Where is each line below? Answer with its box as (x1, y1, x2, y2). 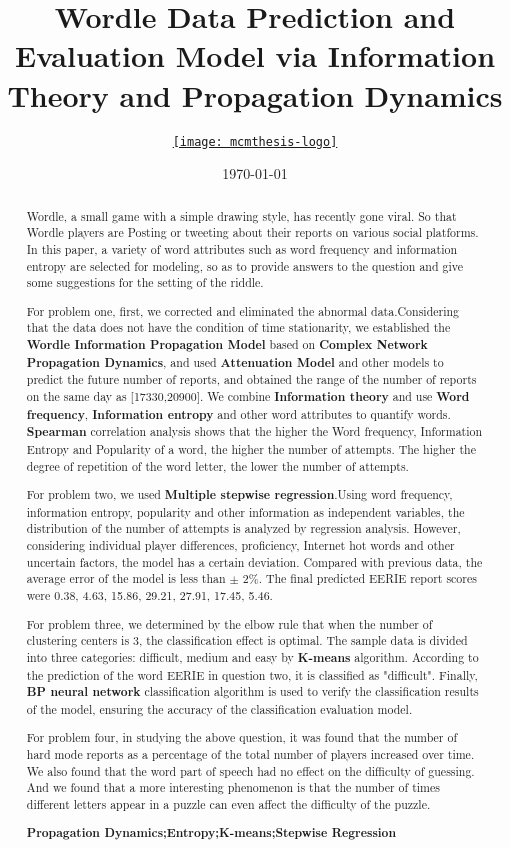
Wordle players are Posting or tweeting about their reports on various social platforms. (26, 224, 479, 241)
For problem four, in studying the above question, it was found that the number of (26, 729, 458, 746)
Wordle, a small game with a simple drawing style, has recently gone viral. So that (26, 207, 457, 224)
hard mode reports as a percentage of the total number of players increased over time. (26, 746, 475, 763)
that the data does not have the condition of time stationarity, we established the (26, 319, 451, 336)
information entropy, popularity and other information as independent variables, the (26, 503, 465, 520)
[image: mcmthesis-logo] (172, 134, 338, 149)
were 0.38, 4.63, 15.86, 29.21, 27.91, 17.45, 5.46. (26, 587, 273, 604)
